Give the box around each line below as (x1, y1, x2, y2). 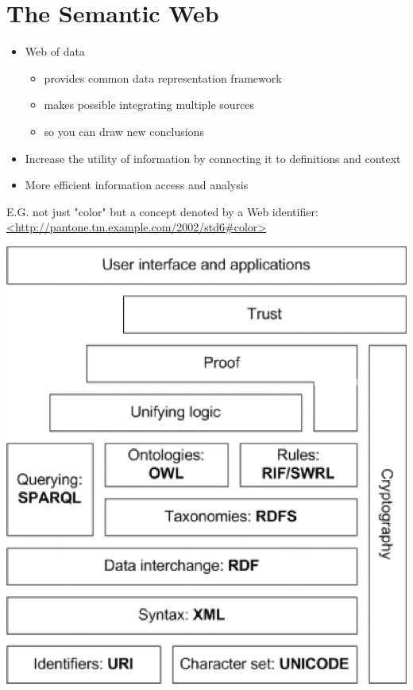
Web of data (25, 43, 85, 60)
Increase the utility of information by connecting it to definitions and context (25, 149, 401, 166)
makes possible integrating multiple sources (44, 96, 255, 113)
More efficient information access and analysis (25, 176, 249, 193)
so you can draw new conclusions (44, 122, 204, 139)
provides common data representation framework (44, 69, 282, 86)
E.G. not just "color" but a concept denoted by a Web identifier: (6, 203, 318, 219)
